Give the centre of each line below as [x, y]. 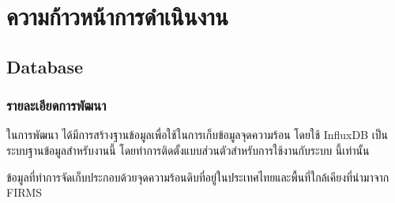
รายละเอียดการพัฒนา [56, 105]
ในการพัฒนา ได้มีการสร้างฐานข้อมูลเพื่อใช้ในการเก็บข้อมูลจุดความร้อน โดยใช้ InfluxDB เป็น [197, 135]
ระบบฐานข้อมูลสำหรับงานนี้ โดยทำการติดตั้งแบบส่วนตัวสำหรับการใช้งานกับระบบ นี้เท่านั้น [188, 150]
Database [45, 66]
